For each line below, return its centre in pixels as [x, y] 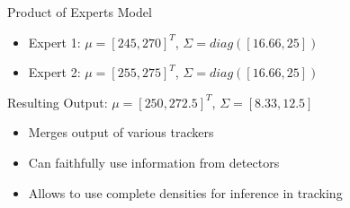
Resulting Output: [58, 102]
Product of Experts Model [80, 12]
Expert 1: [54, 42]
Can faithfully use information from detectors [154, 162]
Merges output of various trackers [121, 132]
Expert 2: [54, 72]
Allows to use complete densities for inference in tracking [185, 192]
